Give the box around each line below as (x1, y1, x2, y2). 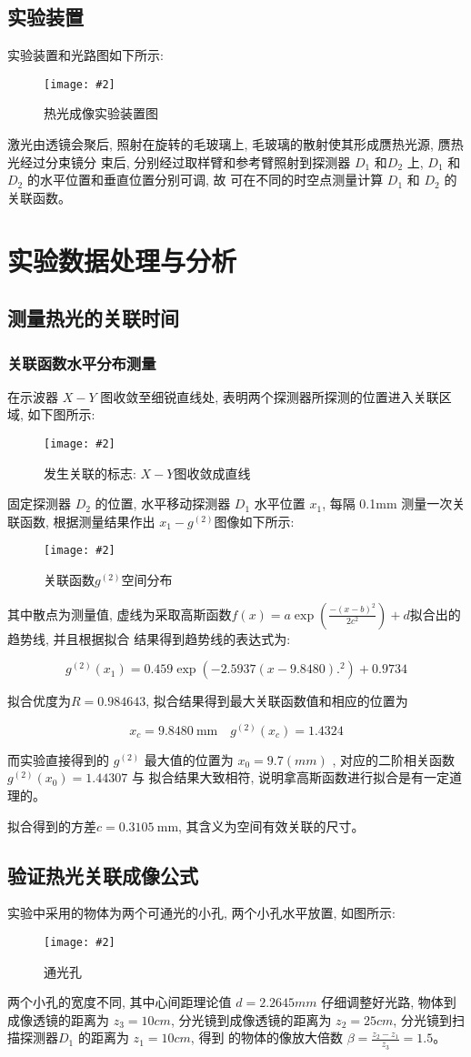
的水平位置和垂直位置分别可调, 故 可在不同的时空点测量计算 (26, 170, 384, 189)
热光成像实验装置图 (44, 104, 158, 123)
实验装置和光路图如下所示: (7, 45, 164, 65)
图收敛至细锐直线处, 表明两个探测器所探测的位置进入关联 (100, 387, 439, 406)
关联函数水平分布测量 (7, 351, 156, 374)
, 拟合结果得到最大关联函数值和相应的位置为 (145, 691, 408, 710)
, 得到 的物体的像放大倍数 (190, 1028, 344, 1047)
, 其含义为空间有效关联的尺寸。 (178, 816, 365, 835)
